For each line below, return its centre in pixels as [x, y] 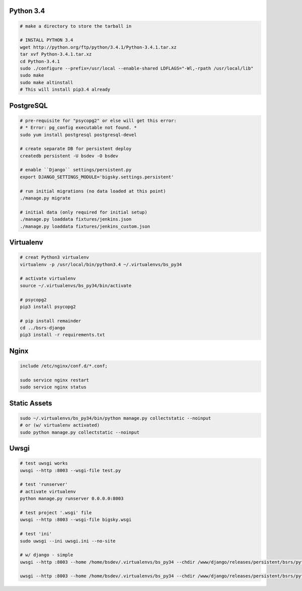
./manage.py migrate [45, 198]
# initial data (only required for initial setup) [84, 212]
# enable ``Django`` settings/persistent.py [76, 170]
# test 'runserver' [44, 484]
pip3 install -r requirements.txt [62, 335]
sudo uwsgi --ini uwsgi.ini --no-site [68, 541]
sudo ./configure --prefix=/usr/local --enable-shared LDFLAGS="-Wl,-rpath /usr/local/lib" [137, 68]
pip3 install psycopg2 [48, 307]
